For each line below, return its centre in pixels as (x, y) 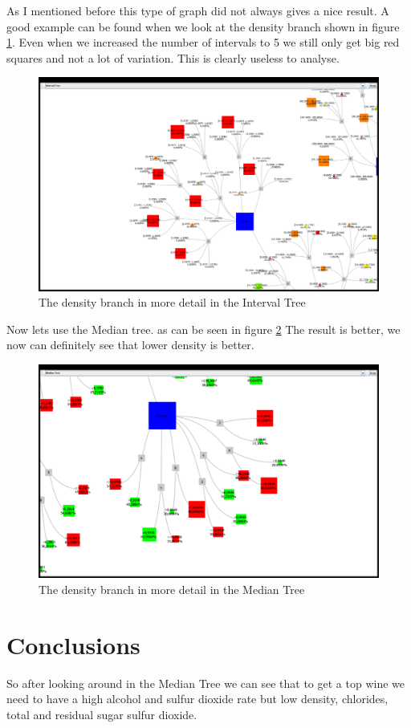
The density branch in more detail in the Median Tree (172, 589)
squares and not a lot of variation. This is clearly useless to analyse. (173, 57)
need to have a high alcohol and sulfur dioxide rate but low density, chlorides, (197, 699)
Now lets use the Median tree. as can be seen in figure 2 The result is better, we (203, 329)
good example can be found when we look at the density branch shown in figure (203, 26)
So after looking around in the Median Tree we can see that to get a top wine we (205, 683)
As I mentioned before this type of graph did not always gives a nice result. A (198, 10)
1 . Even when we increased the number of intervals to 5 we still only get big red (203, 42)
